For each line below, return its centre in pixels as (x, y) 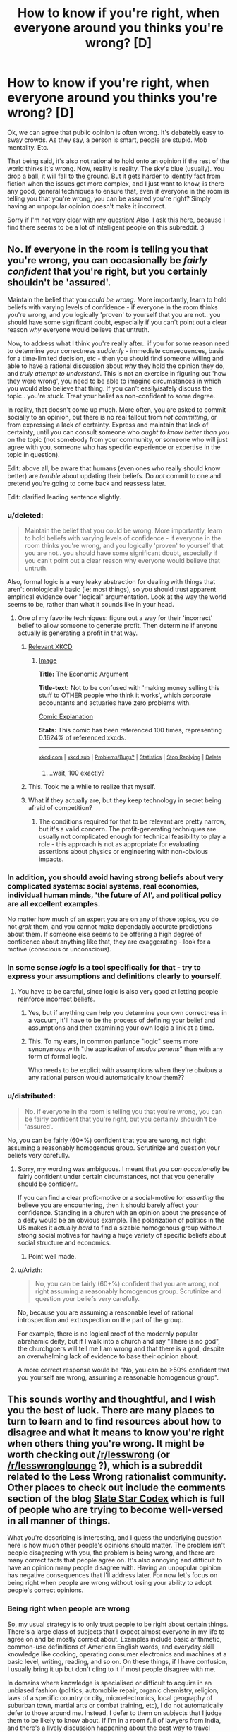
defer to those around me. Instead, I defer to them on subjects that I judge (115, 1713)
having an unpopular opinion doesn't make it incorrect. (87, 206)
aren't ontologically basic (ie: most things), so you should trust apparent (112, 589)
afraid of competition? (60, 807)
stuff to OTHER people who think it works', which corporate (125, 695)
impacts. (51, 859)
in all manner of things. (59, 1520)
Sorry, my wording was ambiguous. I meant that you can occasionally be (123, 1169)
